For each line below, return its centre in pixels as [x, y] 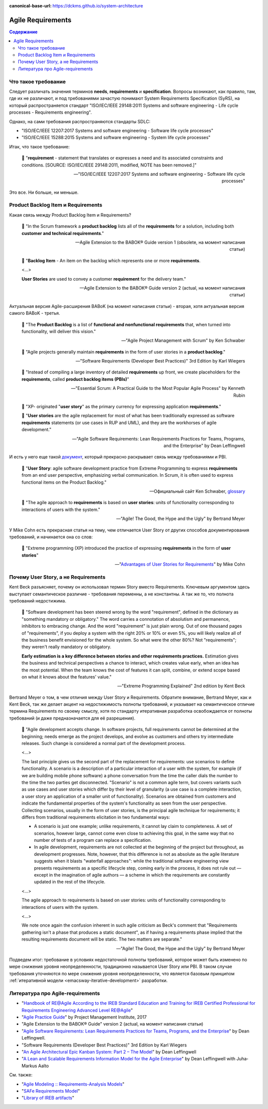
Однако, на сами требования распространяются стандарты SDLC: [80, 121]
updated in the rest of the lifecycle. [70, 882]
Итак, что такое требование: [39, 147]
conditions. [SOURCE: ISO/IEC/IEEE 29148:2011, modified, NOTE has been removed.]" [109, 165]
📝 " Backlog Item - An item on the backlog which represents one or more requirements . [111, 260]
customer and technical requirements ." [63, 233]
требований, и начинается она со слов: [51, 537]
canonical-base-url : [31, 6]
